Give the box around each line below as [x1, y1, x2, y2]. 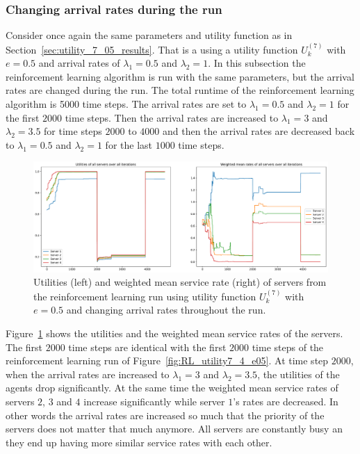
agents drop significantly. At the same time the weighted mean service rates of [6, 380, 338, 395]
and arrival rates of [38, 56, 120, 70]
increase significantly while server [83, 394, 225, 408]
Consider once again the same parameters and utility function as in [6, 28, 293, 42]
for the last [105, 137, 153, 152]
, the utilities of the [257, 366, 340, 381]
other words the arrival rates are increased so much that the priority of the [6, 407, 325, 422]
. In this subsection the [208, 56, 306, 70]
